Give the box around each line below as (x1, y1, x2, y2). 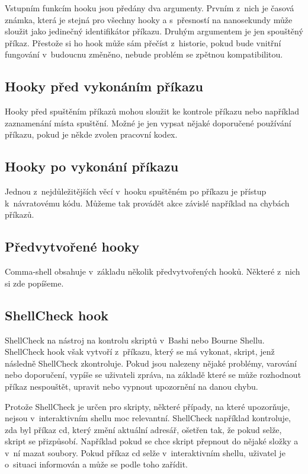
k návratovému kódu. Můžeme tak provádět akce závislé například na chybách (5, 196, 290, 209)
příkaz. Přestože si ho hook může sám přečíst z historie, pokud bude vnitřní (5, 36, 281, 49)
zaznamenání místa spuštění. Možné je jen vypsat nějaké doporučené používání (5, 116, 291, 129)
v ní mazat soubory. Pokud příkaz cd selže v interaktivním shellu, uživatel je (5, 446, 285, 459)
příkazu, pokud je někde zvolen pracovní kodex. (5, 128, 178, 141)
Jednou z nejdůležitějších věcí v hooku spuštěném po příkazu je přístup (5, 185, 267, 198)
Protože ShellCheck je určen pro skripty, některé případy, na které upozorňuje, (5, 400, 290, 412)
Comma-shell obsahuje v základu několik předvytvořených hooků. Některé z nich (5, 265, 300, 278)
